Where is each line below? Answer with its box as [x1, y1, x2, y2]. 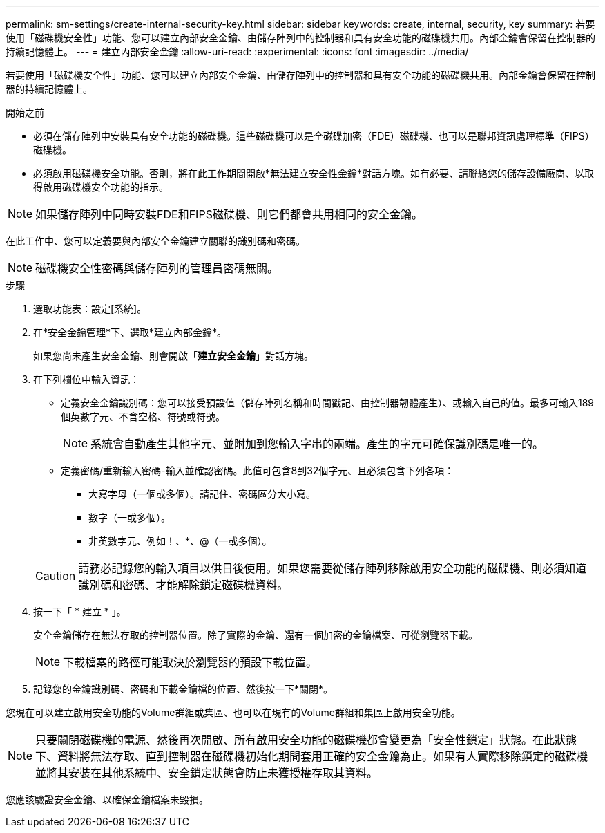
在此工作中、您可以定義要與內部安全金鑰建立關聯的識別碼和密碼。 [6, 235, 305, 247]
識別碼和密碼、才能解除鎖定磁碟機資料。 [78, 578, 289, 592]
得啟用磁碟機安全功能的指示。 [33, 181, 169, 193]
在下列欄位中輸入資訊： [33, 373, 140, 385]
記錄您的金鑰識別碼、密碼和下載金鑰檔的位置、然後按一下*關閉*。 [33, 683, 334, 695]
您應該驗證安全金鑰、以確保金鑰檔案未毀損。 [6, 794, 209, 805]
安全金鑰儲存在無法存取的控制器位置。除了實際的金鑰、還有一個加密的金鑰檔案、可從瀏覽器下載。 [33, 629, 478, 641]
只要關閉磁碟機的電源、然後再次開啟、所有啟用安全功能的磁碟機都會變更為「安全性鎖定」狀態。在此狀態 [35, 733, 577, 747]
